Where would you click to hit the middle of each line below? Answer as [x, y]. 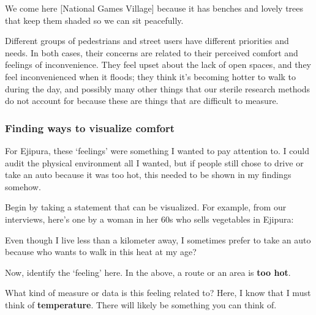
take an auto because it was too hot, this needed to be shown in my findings [148, 175]
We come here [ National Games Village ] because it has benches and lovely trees [154, 8]
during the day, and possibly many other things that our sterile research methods [158, 88]
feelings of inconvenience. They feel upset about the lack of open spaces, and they [158, 65]
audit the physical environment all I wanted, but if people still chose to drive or [154, 162]
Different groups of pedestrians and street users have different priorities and [147, 41]
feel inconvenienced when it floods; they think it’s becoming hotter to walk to [151, 76]
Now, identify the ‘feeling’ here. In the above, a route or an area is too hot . [148, 272]
